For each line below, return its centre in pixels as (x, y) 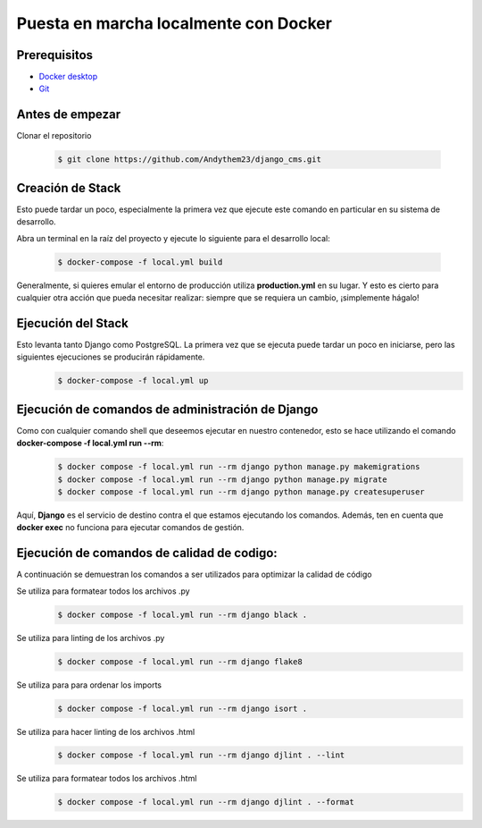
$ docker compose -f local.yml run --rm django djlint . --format (206, 802)
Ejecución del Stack (73, 323)
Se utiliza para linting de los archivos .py (91, 638)
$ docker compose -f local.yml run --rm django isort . (183, 708)
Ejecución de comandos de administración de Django (167, 409)
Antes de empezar (68, 115)
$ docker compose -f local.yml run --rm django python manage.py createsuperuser (241, 491)
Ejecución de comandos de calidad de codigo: (147, 553)
